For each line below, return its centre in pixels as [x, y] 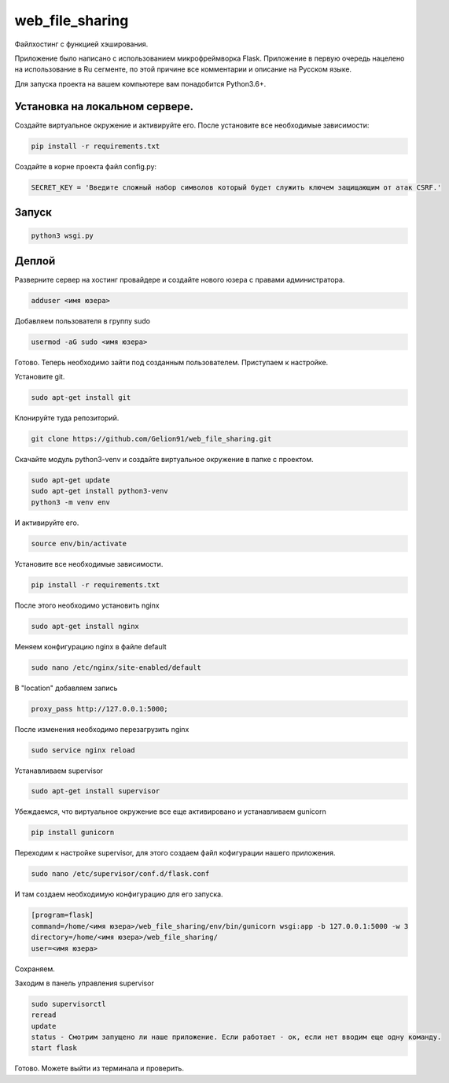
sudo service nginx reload [83, 750]
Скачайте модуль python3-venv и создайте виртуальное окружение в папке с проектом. [164, 459]
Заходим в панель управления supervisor [85, 983]
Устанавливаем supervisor [59, 771]
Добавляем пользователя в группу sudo [83, 321]
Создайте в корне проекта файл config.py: [86, 166]
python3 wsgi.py [63, 236]
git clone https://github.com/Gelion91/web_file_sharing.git [151, 438]
